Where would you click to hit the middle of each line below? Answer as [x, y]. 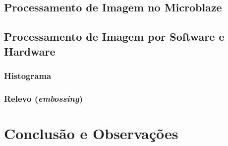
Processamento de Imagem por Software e [114, 36]
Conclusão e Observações [91, 133]
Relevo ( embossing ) [43, 98]
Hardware [30, 51]
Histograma [28, 75]
